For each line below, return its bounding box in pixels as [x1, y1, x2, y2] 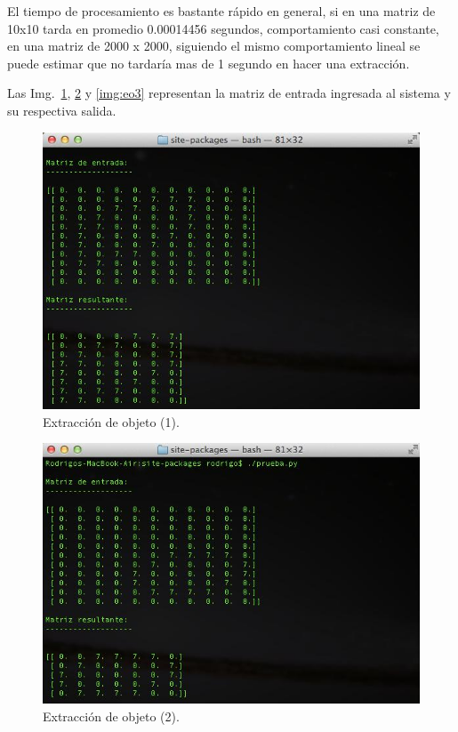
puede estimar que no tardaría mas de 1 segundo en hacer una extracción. [7, 53, 410, 72]
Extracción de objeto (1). [43, 412, 180, 430]
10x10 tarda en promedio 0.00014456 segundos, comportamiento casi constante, [7, 19, 439, 37]
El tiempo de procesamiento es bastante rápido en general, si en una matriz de [7, 2, 436, 20]
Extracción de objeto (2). [43, 706, 180, 725]
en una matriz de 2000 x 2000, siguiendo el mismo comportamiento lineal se [7, 36, 421, 55]
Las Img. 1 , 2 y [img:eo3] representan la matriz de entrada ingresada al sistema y [7, 84, 451, 102]
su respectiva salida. [7, 101, 117, 119]
